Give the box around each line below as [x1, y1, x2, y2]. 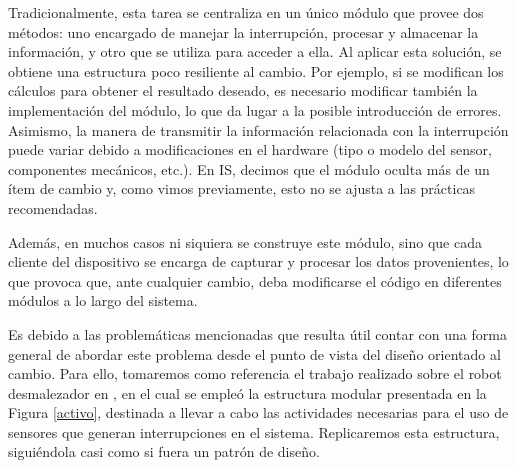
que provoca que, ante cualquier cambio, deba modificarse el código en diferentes [8, 270, 502, 291]
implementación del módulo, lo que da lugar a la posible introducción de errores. [8, 99, 502, 120]
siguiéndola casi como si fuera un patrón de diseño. [8, 441, 320, 462]
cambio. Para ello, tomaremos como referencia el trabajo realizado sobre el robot [8, 363, 502, 384]
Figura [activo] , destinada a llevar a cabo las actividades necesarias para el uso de [8, 402, 509, 423]
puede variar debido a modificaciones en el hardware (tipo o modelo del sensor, [8, 139, 492, 160]
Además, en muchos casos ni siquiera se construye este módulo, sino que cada [8, 231, 482, 252]
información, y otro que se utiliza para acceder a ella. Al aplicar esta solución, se [8, 41, 502, 62]
